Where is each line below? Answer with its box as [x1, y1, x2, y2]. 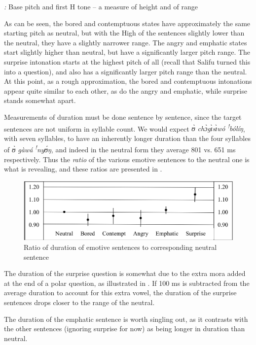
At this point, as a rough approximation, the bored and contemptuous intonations [4, 76, 252, 86]
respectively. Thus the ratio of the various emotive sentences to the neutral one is [4, 154, 250, 164]
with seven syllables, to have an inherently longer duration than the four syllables [4, 133, 251, 143]
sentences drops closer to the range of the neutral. [4, 297, 155, 307]
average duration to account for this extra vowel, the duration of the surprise [4, 287, 237, 298]
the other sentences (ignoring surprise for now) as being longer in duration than [4, 323, 245, 334]
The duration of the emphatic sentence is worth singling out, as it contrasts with [4, 313, 248, 324]
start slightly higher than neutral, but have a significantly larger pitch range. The [4, 47, 251, 57]
